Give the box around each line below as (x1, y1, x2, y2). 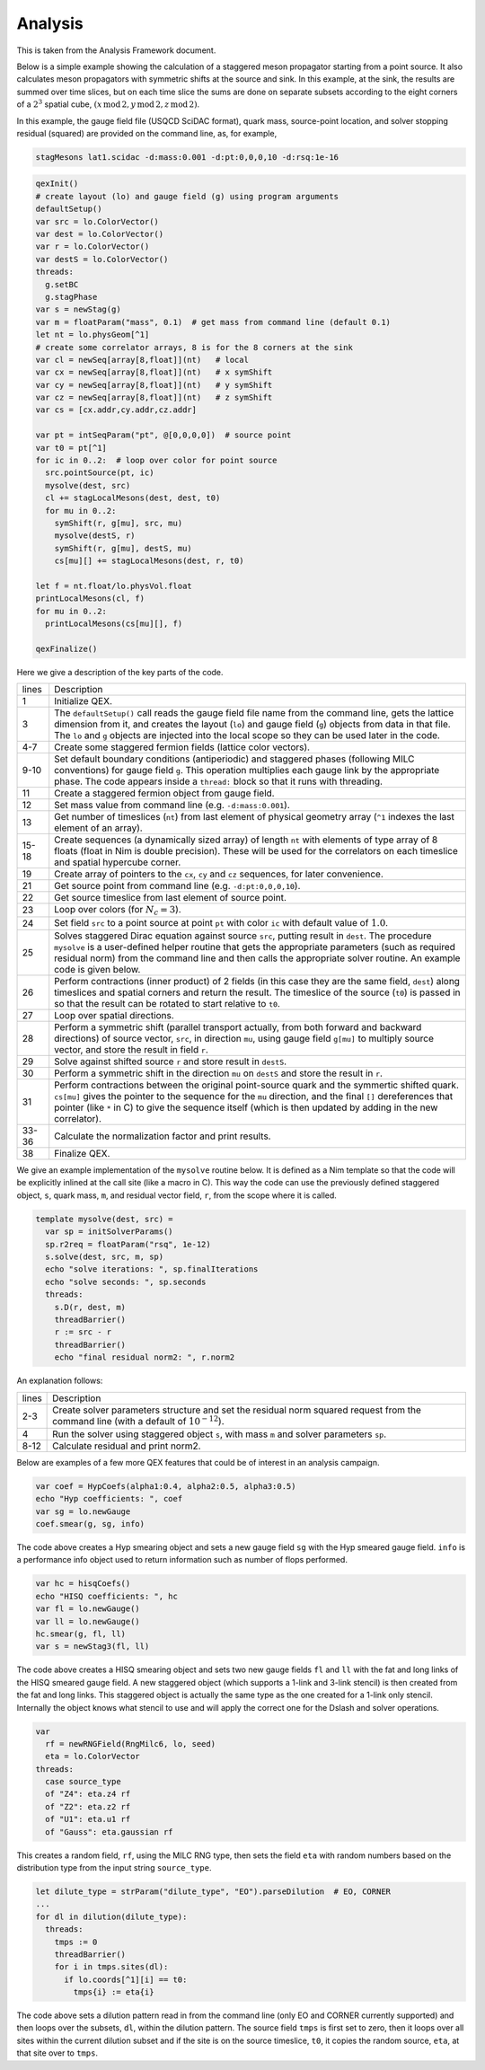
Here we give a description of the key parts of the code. (16, 666, 224, 677)
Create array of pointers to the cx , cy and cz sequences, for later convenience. (54, 868, 384, 880)
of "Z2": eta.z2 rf (45, 1801, 131, 1811)
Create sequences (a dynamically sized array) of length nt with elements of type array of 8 (54, 833, 438, 846)
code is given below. (54, 964, 141, 976)
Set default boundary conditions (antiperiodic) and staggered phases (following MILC (54, 753, 415, 765)
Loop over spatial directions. (54, 1009, 174, 1022)
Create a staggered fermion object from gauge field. (54, 787, 275, 799)
